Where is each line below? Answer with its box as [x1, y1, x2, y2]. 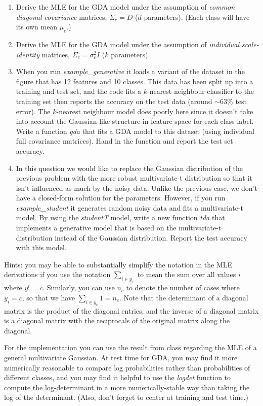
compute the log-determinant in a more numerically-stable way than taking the [4, 382, 250, 392]
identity [16, 49, 39, 59]
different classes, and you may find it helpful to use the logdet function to [4, 372, 231, 383]
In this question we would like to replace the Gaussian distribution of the [16, 162, 243, 173]
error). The [16, 106, 51, 116]
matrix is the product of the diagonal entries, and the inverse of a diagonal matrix [4, 305, 259, 316]
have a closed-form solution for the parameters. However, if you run [16, 192, 226, 203]
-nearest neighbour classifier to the [147, 86, 254, 96]
